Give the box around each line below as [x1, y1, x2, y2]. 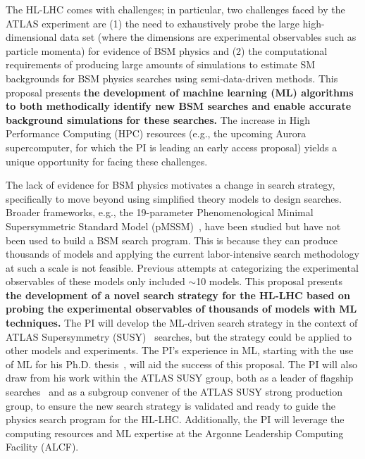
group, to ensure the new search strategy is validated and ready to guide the [6, 398, 335, 413]
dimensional [6, 30, 57, 44]
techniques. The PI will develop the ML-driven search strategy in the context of [6, 315, 358, 330]
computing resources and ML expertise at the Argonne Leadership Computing [6, 425, 344, 440]
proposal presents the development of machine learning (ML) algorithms [6, 84, 354, 99]
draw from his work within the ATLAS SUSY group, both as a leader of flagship [6, 370, 354, 385]
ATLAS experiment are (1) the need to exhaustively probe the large [6, 15, 299, 30]
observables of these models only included [6, 274, 185, 289]
